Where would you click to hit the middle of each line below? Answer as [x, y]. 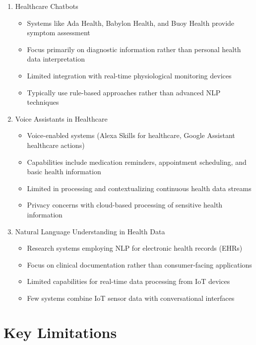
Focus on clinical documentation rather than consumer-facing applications [139, 264]
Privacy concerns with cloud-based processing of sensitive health [125, 205]
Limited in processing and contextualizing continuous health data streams [139, 188]
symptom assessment [59, 33]
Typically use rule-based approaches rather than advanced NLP [124, 92]
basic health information [64, 172]
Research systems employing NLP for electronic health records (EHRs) [135, 248]
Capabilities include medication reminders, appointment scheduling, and [137, 162]
